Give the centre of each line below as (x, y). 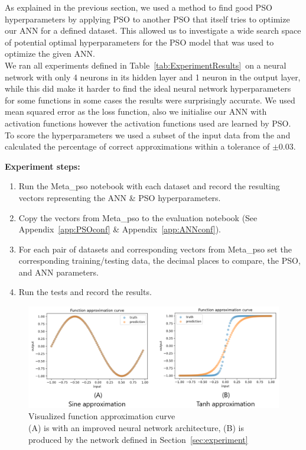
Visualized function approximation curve (102, 416)
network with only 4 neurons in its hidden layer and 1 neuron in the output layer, (153, 77)
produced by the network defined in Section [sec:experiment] (138, 439)
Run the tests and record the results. (85, 292)
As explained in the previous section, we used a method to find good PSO (139, 7)
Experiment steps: (43, 166)
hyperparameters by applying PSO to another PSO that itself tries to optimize (147, 19)
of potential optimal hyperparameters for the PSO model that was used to (139, 42)
